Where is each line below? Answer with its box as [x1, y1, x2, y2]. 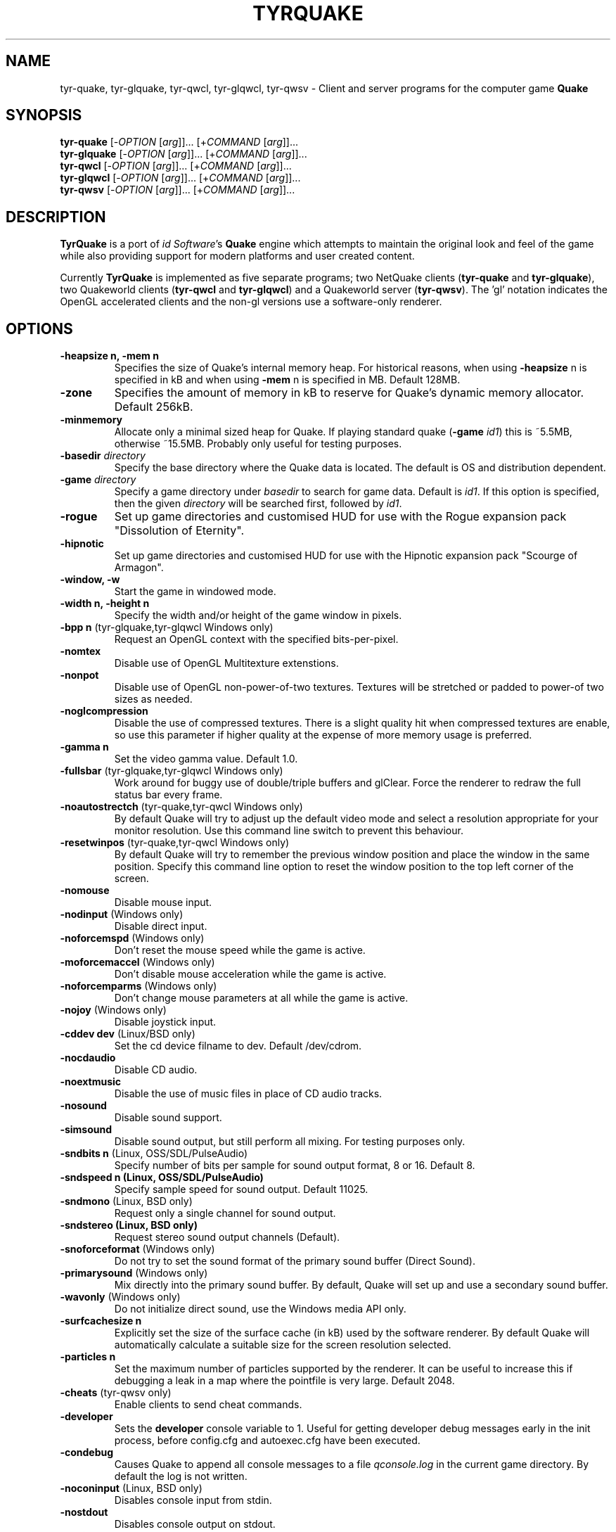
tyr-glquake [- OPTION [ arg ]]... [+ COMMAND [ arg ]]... [60, 148, 307, 160]
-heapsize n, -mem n [60, 350, 159, 362]
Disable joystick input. [114, 1016, 217, 1028]
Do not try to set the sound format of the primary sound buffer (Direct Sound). [114, 1255, 475, 1268]
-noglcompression [60, 705, 148, 717]
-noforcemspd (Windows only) [60, 932, 205, 945]
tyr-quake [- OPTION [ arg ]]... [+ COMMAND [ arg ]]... [60, 136, 299, 148]
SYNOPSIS [6, 106, 82, 125]
